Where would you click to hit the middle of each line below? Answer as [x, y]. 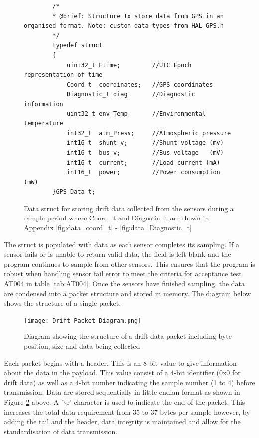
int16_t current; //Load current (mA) [143, 163]
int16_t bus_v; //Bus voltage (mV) [145, 153]
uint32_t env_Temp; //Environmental [136, 114]
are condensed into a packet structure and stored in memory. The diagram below [128, 293]
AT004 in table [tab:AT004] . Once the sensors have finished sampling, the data [125, 283]
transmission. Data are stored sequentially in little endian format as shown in [122, 392]
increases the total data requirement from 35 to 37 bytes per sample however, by [127, 411]
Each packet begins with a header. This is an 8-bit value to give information [120, 363]
